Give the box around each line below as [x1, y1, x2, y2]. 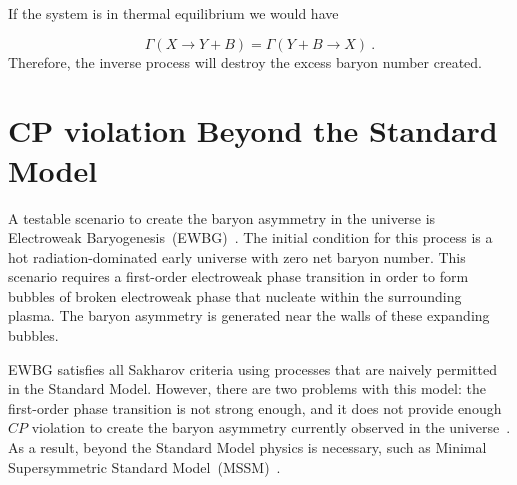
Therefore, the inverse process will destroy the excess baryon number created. [8, 51, 482, 72]
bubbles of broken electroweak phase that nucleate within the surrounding [8, 285, 462, 306]
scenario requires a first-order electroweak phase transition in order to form [8, 266, 469, 287]
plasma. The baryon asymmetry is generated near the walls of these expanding [8, 305, 490, 326]
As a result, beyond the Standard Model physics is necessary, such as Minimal [8, 437, 487, 458]
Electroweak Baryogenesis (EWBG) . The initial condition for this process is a [8, 227, 493, 248]
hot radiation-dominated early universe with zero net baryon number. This [8, 246, 466, 267]
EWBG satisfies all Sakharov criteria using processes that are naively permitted [8, 358, 497, 379]
